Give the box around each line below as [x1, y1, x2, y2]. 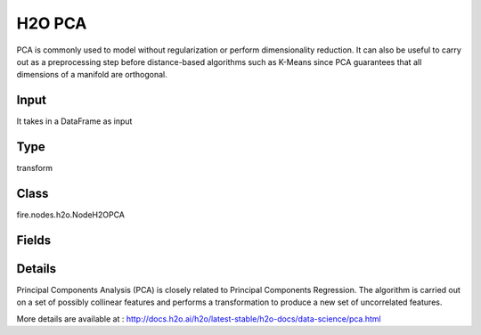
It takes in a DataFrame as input [16, 116, 133, 127]
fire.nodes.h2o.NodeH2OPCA [16, 209, 125, 220]
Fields [16, 233, 52, 248]
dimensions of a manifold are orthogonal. [16, 69, 168, 80]
